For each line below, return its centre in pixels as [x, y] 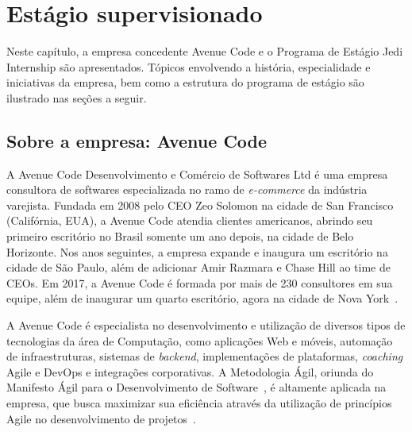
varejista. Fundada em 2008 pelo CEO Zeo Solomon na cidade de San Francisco [200, 204]
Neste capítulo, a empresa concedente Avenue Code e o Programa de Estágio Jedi [205, 51]
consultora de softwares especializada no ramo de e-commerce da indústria [187, 189]
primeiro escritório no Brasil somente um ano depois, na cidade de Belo [180, 236]
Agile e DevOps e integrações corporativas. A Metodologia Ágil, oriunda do [190, 371]
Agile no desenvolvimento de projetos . [101, 418]
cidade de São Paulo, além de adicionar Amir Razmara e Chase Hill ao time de [198, 267]
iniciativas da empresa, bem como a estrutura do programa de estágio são [185, 82]
